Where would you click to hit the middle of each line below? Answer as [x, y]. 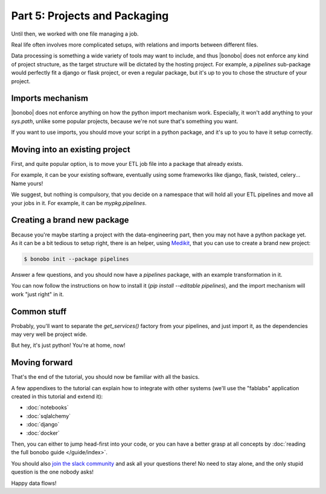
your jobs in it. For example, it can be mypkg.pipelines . [79, 203]
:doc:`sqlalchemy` [49, 416]
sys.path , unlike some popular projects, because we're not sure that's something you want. [125, 121]
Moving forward [42, 363]
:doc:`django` [43, 425]
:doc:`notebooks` [47, 408]
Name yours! [27, 183]
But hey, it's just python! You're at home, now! [69, 345]
